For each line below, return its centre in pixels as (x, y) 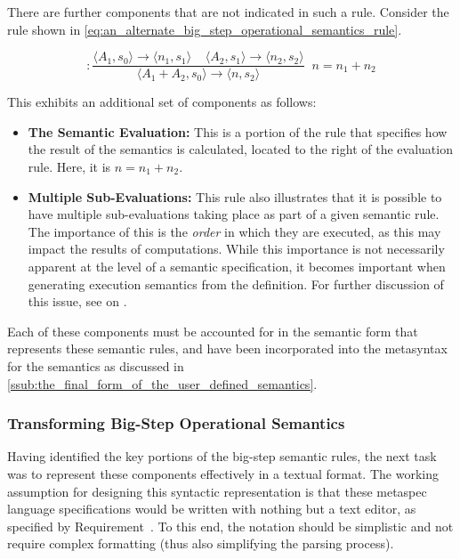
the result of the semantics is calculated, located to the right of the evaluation (240, 149)
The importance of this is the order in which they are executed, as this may (234, 231)
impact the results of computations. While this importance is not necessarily (236, 249)
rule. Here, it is (69, 167)
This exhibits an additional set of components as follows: (162, 102)
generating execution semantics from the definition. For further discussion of (236, 284)
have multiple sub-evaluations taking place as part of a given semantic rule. (234, 214)
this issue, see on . (77, 301)
